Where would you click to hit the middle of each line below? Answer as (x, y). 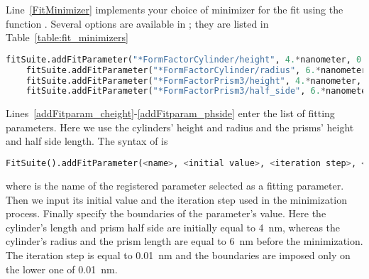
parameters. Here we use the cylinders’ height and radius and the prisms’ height (180, 127)
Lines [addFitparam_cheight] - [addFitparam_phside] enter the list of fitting (170, 113)
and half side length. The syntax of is (87, 141)
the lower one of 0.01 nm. (62, 269)
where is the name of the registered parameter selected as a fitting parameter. (175, 185)
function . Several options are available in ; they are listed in (137, 23)
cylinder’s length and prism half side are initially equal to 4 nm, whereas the (173, 227)
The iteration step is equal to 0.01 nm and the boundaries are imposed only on (178, 255)
